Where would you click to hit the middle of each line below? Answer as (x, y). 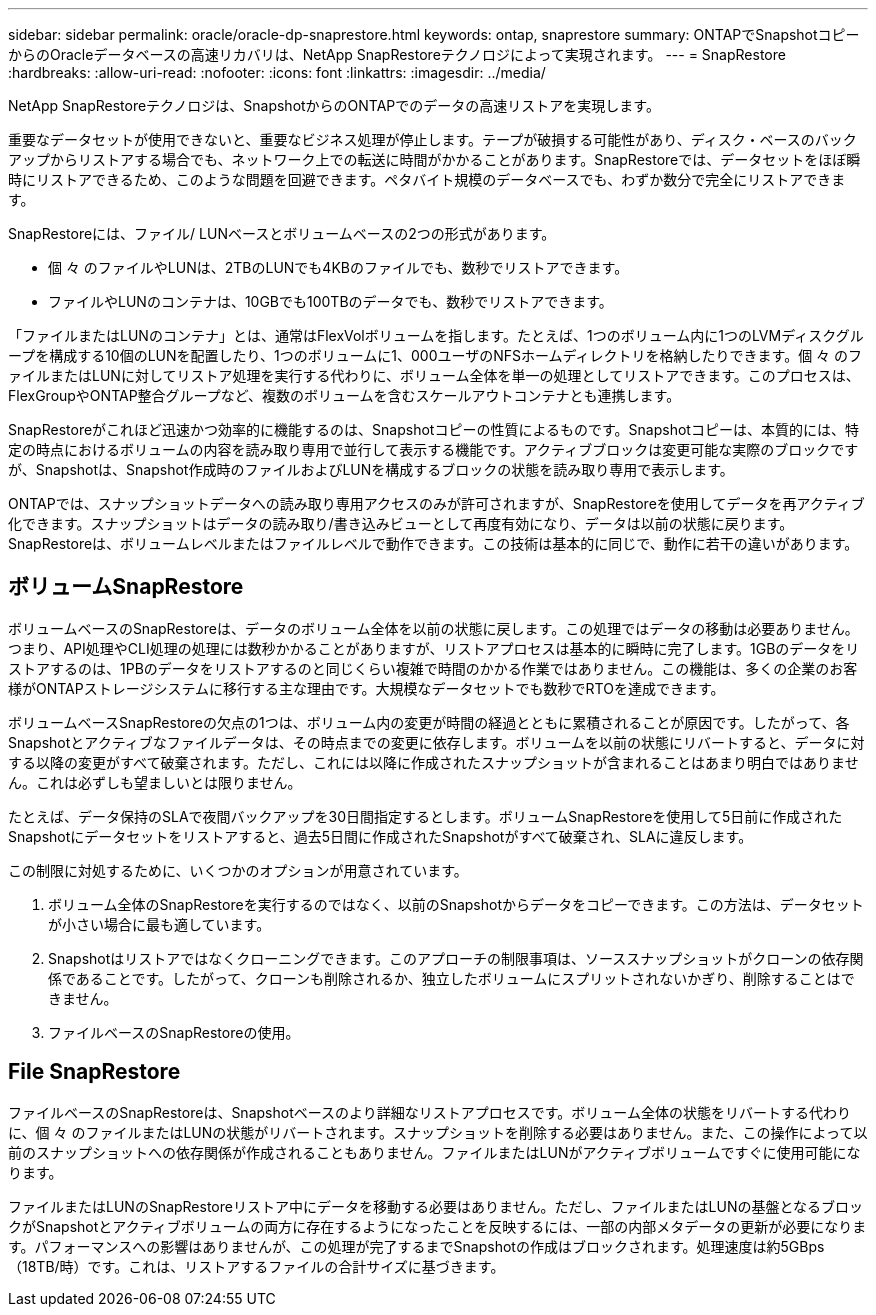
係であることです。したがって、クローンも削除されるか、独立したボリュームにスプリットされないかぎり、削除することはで (451, 978)
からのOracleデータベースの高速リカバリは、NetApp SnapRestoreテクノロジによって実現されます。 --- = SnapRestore (397, 54)
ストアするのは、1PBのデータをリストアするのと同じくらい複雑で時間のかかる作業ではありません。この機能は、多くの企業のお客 (433, 668)
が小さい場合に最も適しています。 (159, 924)
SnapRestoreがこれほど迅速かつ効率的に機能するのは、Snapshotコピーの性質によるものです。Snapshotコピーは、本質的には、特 (433, 429)
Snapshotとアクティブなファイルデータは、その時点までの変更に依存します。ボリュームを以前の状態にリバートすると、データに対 (436, 742)
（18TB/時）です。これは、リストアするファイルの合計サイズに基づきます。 (256, 1266)
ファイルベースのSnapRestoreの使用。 (174, 1032)
